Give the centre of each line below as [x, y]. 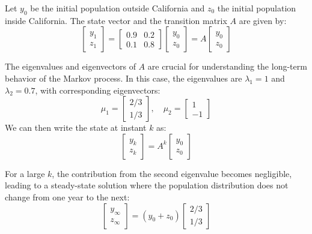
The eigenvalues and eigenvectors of [70, 66]
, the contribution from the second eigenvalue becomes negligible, [172, 173]
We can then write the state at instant [76, 127]
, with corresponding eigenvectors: [98, 90]
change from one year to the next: [67, 196]
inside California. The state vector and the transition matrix [116, 20]
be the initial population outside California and [118, 8]
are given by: [263, 20]
